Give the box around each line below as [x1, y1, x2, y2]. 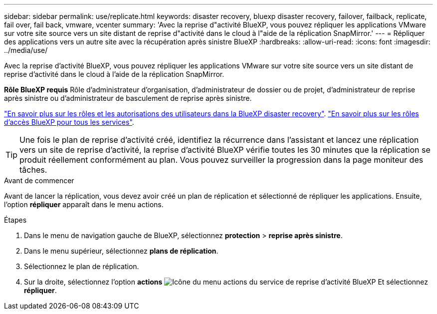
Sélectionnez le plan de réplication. [24, 262, 139, 271]
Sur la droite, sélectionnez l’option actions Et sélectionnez [24, 278, 429, 286]
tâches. [19, 165, 47, 175]
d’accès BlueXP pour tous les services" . [4, 118, 134, 126]
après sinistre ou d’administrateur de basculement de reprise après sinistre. [4, 94, 252, 102]
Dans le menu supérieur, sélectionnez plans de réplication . [24, 247, 218, 255]
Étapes [4, 216, 27, 224]
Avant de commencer [4, 176, 74, 185]
